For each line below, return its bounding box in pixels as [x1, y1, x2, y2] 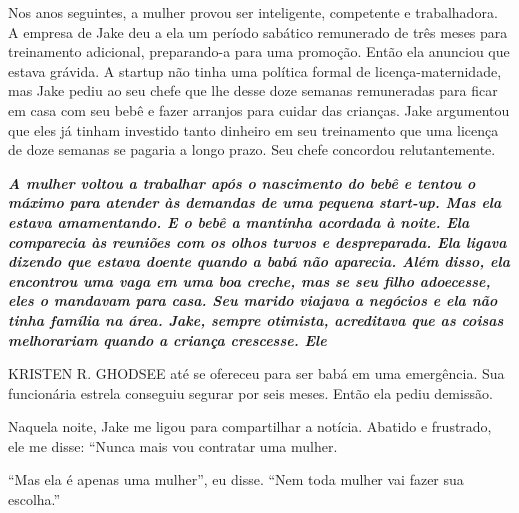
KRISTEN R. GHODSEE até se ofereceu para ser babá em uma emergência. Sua [8, 363, 505, 384]
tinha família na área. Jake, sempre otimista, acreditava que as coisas [8, 309, 504, 330]
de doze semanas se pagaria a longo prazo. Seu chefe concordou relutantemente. [8, 139, 496, 160]
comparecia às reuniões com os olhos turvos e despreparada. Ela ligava [8, 231, 507, 252]
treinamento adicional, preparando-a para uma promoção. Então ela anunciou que [8, 41, 510, 62]
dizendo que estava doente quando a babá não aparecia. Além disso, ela [8, 251, 510, 272]
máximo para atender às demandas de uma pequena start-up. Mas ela [8, 192, 502, 213]
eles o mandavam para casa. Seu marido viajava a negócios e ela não [8, 290, 498, 311]
